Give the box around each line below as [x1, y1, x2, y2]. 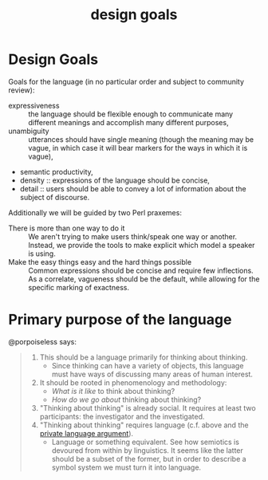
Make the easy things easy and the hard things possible [8, 257, 192, 266]
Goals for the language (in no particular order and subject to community [8, 77, 245, 86]
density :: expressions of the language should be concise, [19, 175, 210, 185]
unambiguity [8, 126, 49, 136]
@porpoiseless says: [8, 336, 77, 346]
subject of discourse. [19, 192, 90, 202]
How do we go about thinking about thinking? [51, 395, 202, 404]
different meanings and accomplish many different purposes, [28, 117, 229, 127]
